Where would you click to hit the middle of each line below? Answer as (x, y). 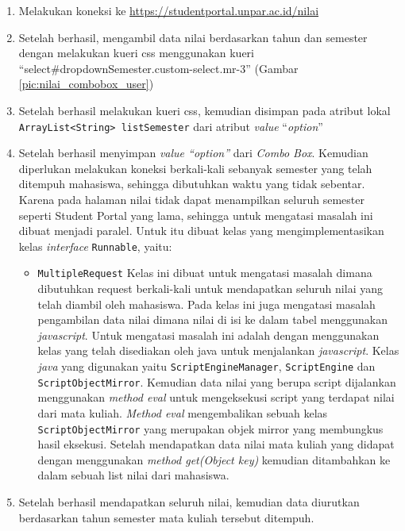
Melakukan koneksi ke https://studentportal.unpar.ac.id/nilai (169, 10)
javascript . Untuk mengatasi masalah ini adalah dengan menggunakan (208, 335)
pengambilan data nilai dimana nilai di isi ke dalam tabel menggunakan (212, 319)
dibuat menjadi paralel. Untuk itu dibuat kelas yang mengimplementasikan (201, 231)
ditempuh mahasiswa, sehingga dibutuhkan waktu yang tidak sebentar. (192, 184)
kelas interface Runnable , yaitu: (95, 246)
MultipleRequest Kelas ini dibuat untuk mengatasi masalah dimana (205, 273)
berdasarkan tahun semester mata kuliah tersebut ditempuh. (166, 517)
